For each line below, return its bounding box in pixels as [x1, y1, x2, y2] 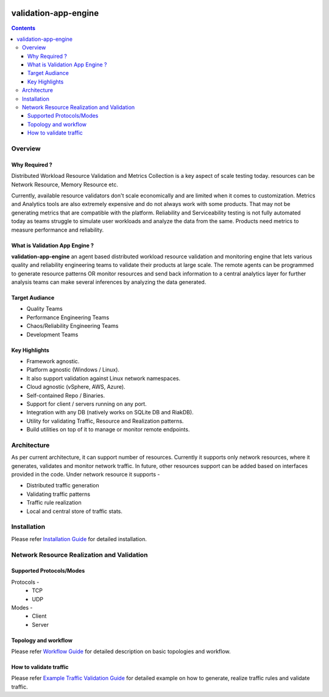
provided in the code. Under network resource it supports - [11, 471, 160, 478]
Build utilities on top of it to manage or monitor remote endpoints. [26, 426, 190, 433]
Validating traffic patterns [26, 490, 91, 498]
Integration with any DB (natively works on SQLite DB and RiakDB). [26, 409, 194, 416]
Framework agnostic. [26, 358, 80, 365]
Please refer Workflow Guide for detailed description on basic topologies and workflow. [11, 648, 231, 655]
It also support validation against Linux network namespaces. [26, 375, 181, 382]
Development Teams [26, 331, 79, 338]
